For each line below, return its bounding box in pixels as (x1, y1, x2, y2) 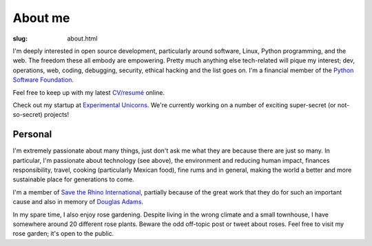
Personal (12, 128, 52, 140)
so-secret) (12, 111, 43, 119)
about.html (67, 34, 98, 43)
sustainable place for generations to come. (12, 175, 134, 183)
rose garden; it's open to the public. (12, 230, 114, 238)
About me (12, 10, 70, 25)
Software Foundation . (12, 76, 74, 84)
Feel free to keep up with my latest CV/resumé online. (12, 88, 165, 96)
